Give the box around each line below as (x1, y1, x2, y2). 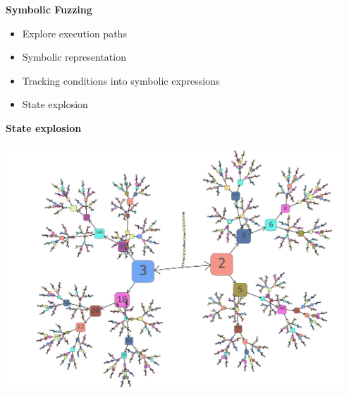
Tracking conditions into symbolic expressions (22, 73, 220, 88)
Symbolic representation (22, 49, 126, 64)
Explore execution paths (22, 25, 127, 40)
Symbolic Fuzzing (6, 2, 92, 16)
